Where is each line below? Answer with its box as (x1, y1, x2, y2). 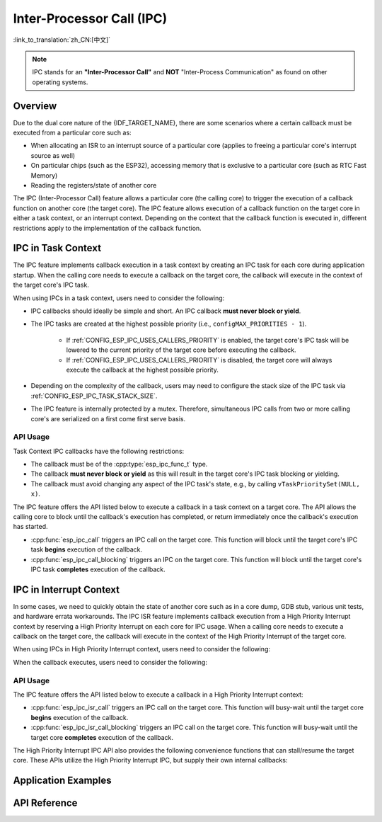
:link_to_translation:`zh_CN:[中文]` (13, 35, 111, 44)
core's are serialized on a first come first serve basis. (30, 414, 186, 423)
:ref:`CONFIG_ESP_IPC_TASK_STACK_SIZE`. (30, 392, 158, 400)
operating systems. (32, 78, 88, 86)
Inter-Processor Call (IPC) (13, 11, 168, 26)
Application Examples (13, 775, 112, 787)
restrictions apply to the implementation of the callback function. (13, 224, 202, 232)
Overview (13, 100, 57, 112)
